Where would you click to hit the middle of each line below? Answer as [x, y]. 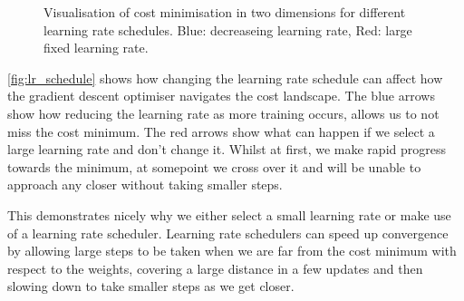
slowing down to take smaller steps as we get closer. [151, 286]
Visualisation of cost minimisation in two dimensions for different [225, 12]
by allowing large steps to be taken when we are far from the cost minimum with [232, 251]
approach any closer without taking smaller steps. [145, 184]
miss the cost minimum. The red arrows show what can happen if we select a [221, 131]
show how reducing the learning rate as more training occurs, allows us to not [223, 113]
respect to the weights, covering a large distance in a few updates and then [215, 268]
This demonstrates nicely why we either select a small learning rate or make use [229, 214]
